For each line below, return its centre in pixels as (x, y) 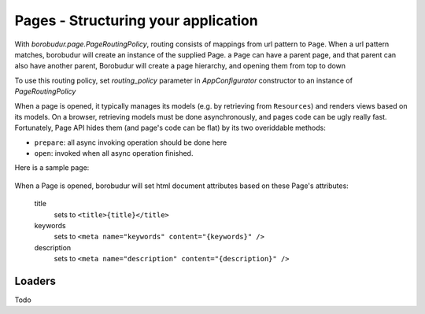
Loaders (35, 281)
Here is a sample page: (52, 168)
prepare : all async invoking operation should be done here (131, 142)
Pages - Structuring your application (137, 20)
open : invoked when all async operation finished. (114, 153)
